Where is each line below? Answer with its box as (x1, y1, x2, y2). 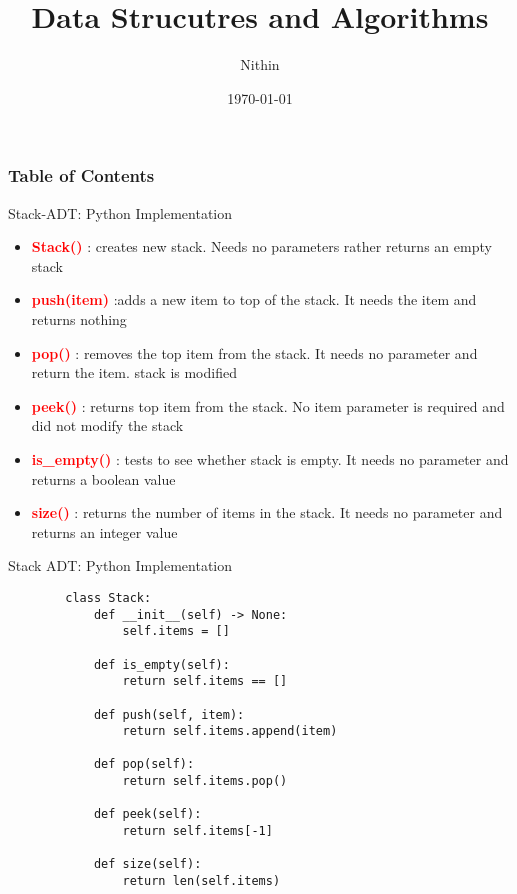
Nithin (240, 54, 280, 75)
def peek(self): (93, 807, 202, 822)
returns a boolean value (31, 468, 176, 489)
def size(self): (93, 857, 202, 872)
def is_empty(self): (93, 657, 230, 672)
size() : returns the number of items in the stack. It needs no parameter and (31, 502, 503, 523)
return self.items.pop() (122, 774, 288, 789)
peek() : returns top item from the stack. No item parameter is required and (31, 395, 505, 416)
